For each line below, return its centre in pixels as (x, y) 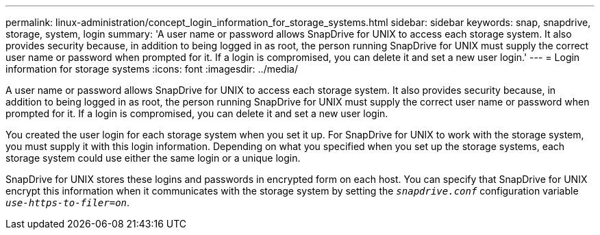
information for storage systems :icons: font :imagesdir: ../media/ (152, 69)
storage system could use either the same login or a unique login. (153, 158)
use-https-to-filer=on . (68, 202)
